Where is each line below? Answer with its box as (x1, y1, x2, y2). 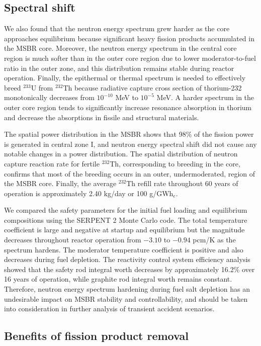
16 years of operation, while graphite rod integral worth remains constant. (4, 274, 232, 284)
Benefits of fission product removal (4, 328, 189, 343)
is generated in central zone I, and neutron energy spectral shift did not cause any (4, 138, 257, 149)
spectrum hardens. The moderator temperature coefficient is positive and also (4, 244, 243, 254)
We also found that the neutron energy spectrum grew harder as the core (4, 23, 230, 34)
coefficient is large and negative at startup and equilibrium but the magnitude (4, 224, 245, 235)
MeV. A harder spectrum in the (156, 92, 254, 103)
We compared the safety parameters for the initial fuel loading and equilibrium (4, 205, 247, 215)
